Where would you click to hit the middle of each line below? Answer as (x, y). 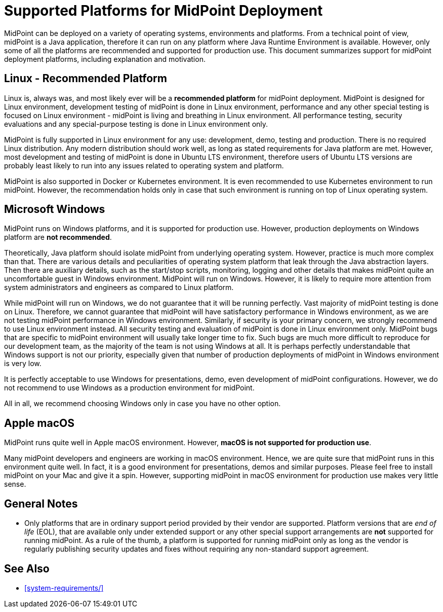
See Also (27, 568)
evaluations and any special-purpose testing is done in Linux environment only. (136, 124)
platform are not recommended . (58, 237)
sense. (15, 484)
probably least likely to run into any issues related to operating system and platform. (144, 165)
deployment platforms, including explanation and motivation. (105, 59)
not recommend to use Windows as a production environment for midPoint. (129, 388)
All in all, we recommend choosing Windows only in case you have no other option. (143, 404)
